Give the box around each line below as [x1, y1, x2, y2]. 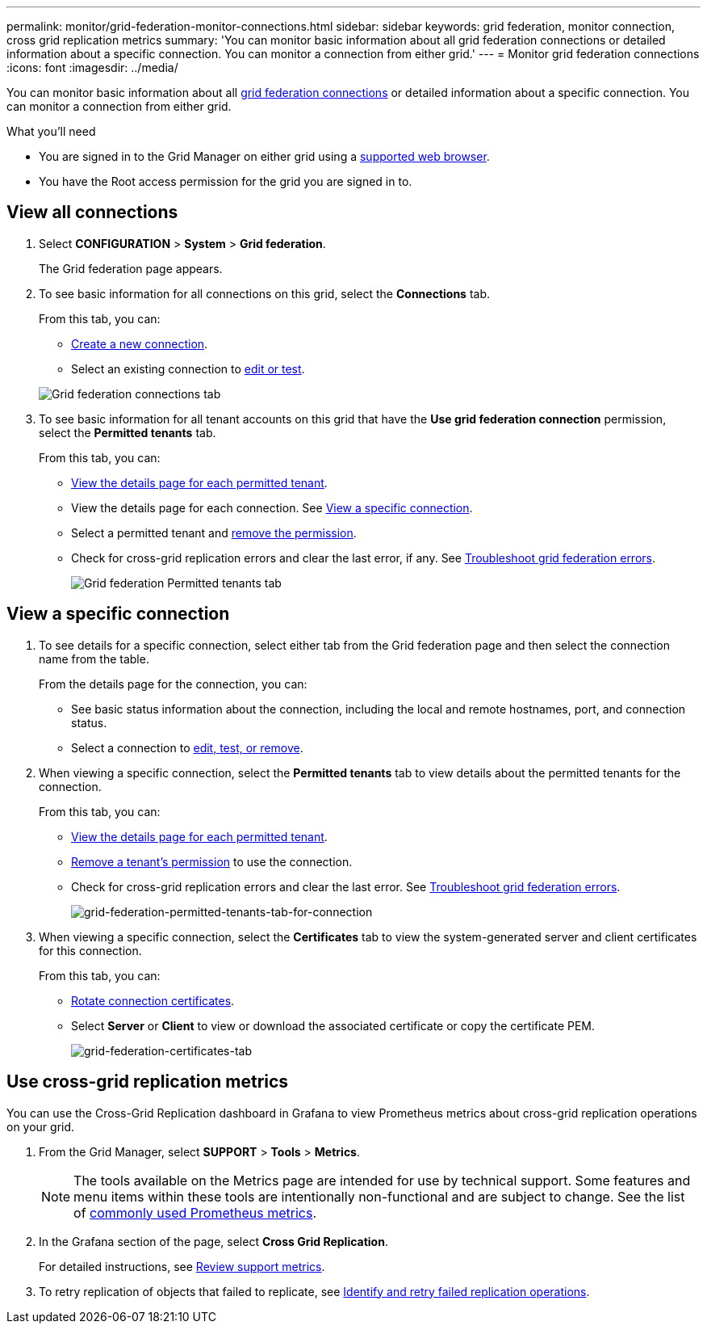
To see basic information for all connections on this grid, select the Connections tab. [39, 286, 491, 301]
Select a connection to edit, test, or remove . [71, 740, 303, 755]
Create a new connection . [71, 336, 208, 351]
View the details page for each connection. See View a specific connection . [71, 500, 473, 515]
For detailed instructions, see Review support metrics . [39, 1259, 325, 1273]
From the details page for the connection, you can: [39, 676, 307, 691]
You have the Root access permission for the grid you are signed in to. [39, 175, 412, 188]
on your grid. [6, 1119, 75, 1134]
